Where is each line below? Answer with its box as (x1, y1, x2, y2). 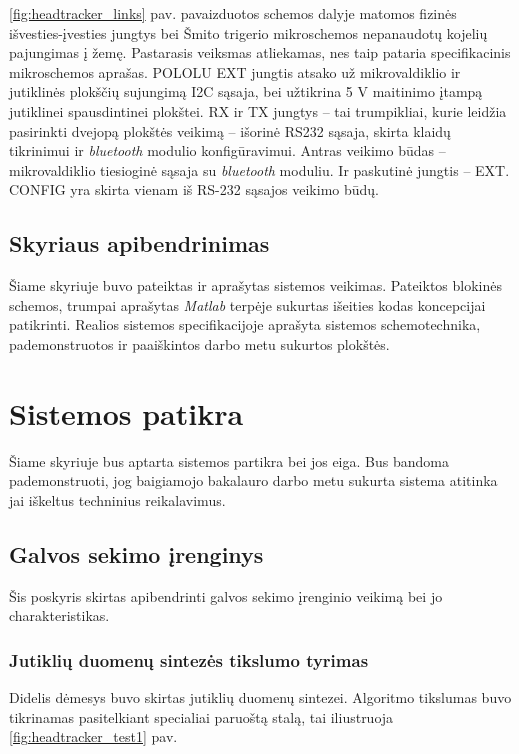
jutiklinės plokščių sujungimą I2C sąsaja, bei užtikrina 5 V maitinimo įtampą (9, 81, 483, 102)
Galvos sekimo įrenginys (9, 538, 264, 569)
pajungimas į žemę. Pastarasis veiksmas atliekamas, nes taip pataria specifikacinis (9, 42, 511, 63)
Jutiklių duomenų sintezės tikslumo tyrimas (9, 647, 369, 672)
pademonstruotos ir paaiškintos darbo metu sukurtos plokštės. (9, 333, 390, 354)
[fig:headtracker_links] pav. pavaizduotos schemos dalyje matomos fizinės (9, 3, 457, 23)
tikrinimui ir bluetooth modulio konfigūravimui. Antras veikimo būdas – (9, 140, 446, 161)
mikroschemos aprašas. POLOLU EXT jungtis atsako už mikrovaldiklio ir (9, 61, 461, 82)
